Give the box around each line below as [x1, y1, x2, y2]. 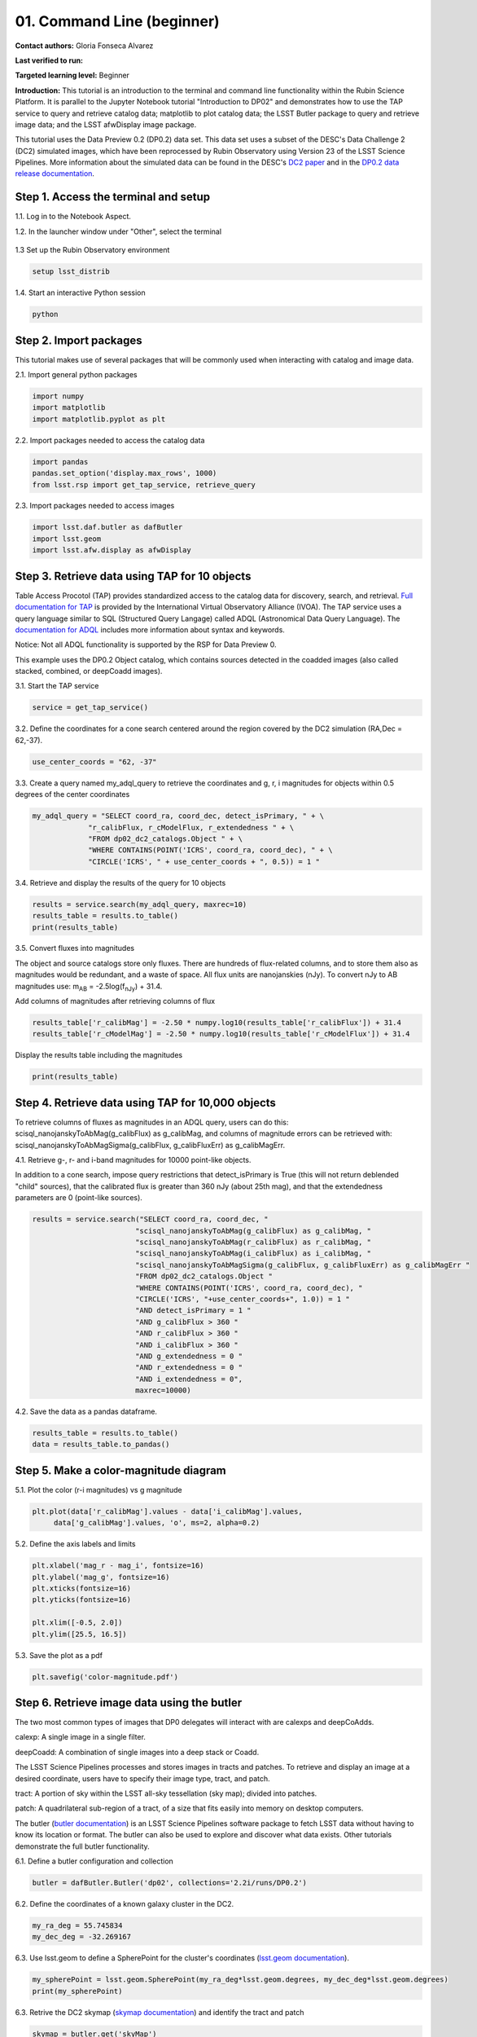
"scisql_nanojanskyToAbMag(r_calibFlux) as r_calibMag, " [134, 1238, 372, 1247]
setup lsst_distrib [32, 267, 110, 276]
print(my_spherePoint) [32, 1986, 123, 1995]
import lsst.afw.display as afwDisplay [32, 546, 191, 555]
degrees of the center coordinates [15, 790, 130, 799]
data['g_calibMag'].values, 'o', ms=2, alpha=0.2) [53, 1518, 260, 1528]
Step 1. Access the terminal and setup [15, 190, 211, 204]
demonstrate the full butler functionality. [15, 1841, 150, 1851]
